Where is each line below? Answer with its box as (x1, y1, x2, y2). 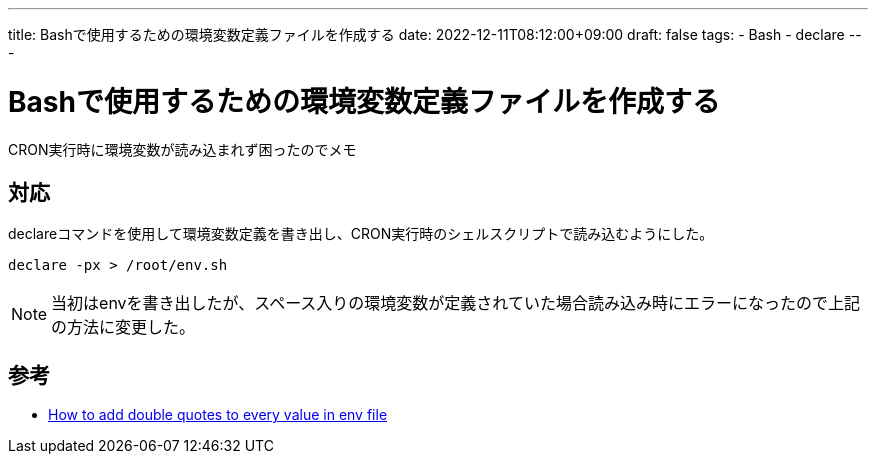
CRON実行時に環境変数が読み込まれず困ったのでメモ (8, 140, 357, 158)
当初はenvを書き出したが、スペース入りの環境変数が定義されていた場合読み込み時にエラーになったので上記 (51, 293, 860, 314)
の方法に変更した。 (51, 317, 196, 338)
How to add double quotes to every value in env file (48, 406, 388, 424)
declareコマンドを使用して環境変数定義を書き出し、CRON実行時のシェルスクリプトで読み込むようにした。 (8, 225, 714, 243)
